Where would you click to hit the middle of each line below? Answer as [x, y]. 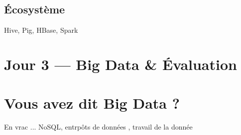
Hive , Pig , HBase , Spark [41, 30]
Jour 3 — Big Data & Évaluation [120, 64]
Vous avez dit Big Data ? [92, 103]
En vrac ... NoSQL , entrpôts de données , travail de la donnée [98, 127]
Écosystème [35, 9]
